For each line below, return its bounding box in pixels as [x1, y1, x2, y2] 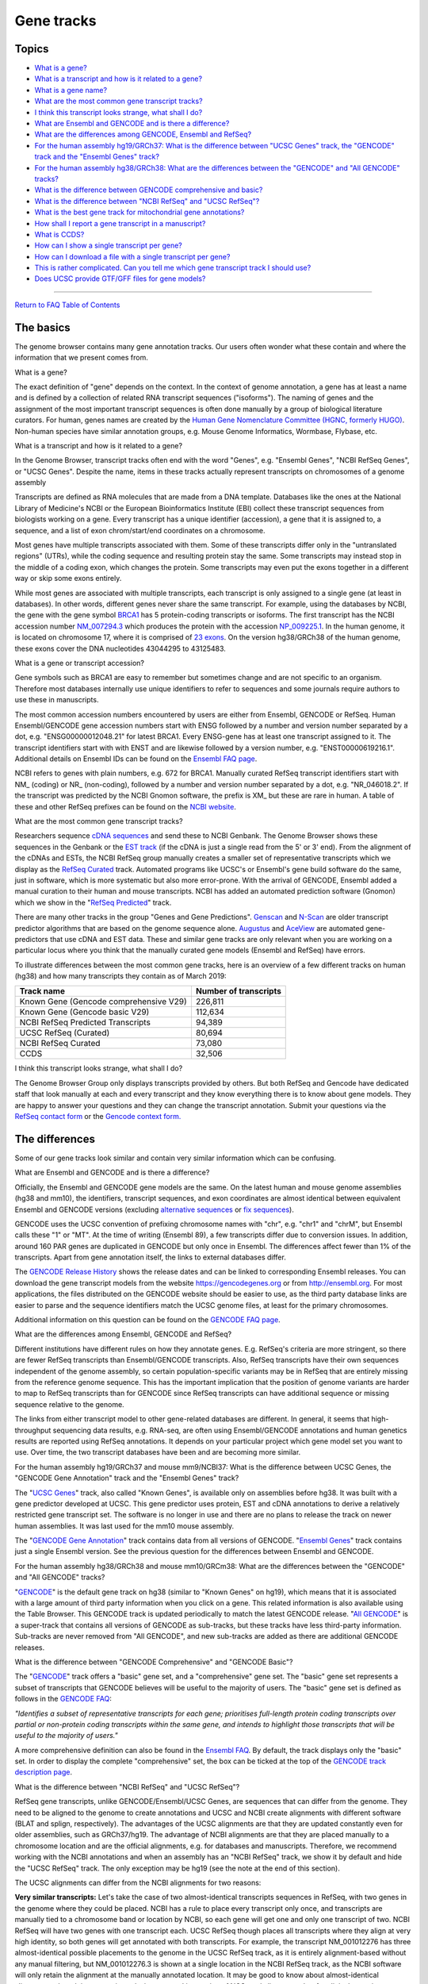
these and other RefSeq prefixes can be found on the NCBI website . [14, 802, 237, 811]
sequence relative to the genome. [14, 1399, 124, 1409]
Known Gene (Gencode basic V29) [19, 1006, 150, 1017]
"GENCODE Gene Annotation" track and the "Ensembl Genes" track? [14, 1473, 239, 1483]
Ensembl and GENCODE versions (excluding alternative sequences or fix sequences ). [14, 1205, 295, 1214]
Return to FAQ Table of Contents [14, 300, 120, 310]
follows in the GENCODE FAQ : [14, 1694, 113, 1704]
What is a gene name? [34, 85, 107, 94]
